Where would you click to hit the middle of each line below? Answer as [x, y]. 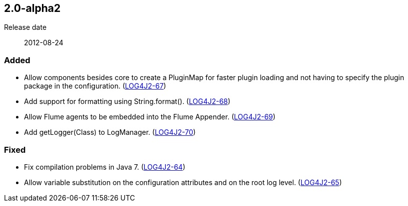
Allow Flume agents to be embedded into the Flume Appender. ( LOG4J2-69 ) [150, 117]
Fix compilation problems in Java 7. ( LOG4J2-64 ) [105, 167]
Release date [25, 27]
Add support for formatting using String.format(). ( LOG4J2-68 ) [127, 102]
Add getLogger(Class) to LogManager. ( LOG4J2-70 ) [110, 132]
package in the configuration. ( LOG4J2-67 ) [95, 86]
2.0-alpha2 [32, 8]
